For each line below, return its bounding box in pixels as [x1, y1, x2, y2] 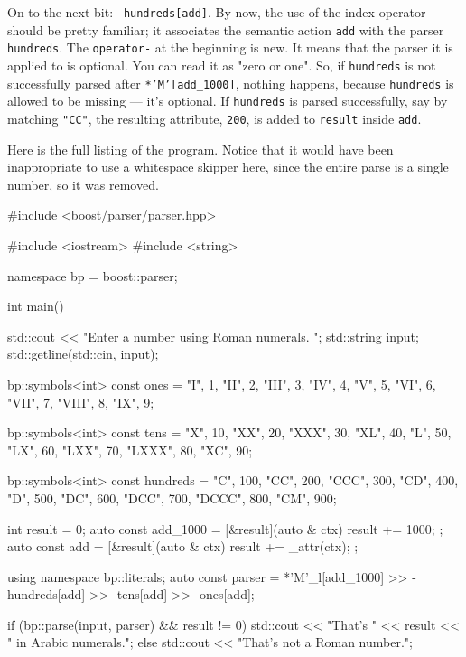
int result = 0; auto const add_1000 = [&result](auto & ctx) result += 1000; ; [7, 519, 443, 538]
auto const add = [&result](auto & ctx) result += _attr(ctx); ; [7, 537, 359, 556]
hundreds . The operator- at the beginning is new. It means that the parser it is [7, 38, 453, 57]
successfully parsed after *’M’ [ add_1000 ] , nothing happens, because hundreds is [7, 73, 454, 92]
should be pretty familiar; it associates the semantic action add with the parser [7, 20, 444, 39]
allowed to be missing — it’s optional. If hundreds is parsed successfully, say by [7, 91, 448, 110]
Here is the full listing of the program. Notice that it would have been [7, 139, 394, 158]
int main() [7, 296, 64, 315]
